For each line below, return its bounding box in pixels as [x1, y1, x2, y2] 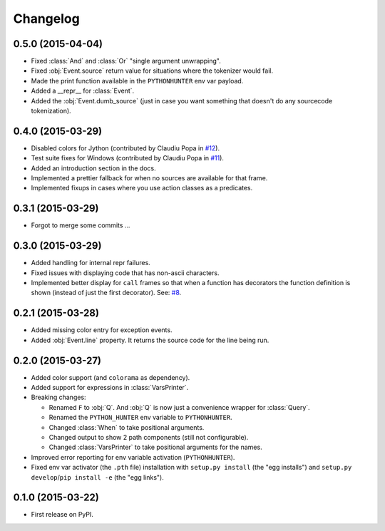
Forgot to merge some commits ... [31, 221, 130, 230]
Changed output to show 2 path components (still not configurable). [48, 433, 249, 442]
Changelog [13, 11, 80, 26]
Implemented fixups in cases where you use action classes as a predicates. [31, 184, 253, 192]
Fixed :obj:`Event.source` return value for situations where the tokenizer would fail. [31, 66, 274, 75]
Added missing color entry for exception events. [31, 326, 173, 334]
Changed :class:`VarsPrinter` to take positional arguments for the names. [48, 443, 263, 452]
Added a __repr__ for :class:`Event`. [31, 86, 135, 96]
